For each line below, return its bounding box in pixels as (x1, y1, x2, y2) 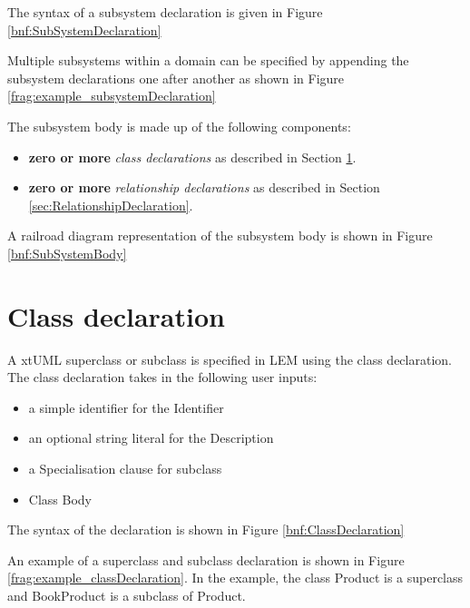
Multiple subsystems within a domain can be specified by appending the (7, 51, 409, 70)
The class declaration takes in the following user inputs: (7, 368, 318, 387)
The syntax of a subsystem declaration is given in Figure (7, 3, 323, 21)
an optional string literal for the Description (28, 428, 274, 447)
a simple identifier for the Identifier (28, 397, 224, 417)
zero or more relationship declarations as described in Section (28, 178, 380, 197)
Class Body (28, 489, 92, 508)
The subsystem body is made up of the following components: (7, 116, 351, 135)
